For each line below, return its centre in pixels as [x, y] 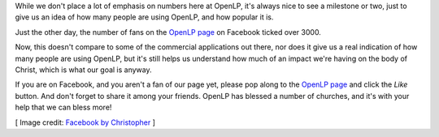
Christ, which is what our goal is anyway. [83, 70]
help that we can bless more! [63, 107]
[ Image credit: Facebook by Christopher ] [85, 122]
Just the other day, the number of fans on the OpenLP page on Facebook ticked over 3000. [168, 32]
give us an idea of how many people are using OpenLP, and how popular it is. [144, 17]
